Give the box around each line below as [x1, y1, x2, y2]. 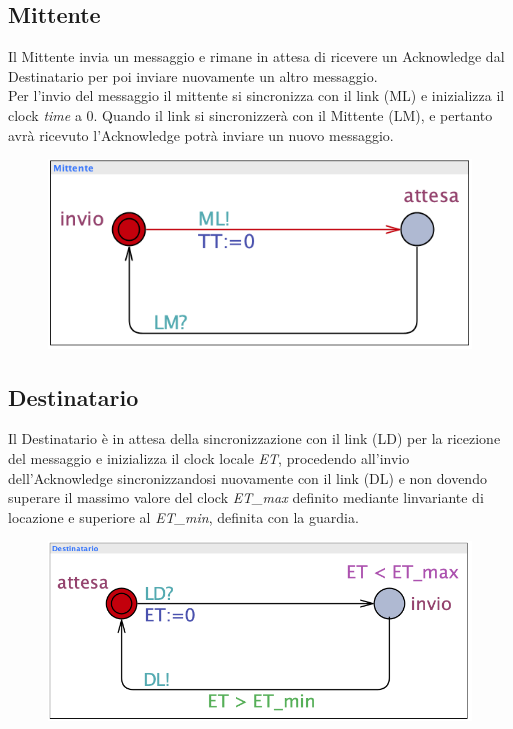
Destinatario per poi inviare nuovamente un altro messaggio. [8, 65, 378, 86]
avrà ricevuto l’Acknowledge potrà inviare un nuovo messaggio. [8, 124, 394, 145]
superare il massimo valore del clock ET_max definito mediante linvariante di [8, 487, 484, 508]
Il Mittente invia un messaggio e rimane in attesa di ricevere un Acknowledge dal [8, 46, 505, 67]
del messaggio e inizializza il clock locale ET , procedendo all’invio [8, 447, 410, 468]
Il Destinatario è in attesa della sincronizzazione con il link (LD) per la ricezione [8, 428, 501, 449]
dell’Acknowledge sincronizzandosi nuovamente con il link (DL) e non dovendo [8, 467, 487, 488]
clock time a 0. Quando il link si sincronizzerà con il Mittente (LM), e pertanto [8, 104, 493, 125]
